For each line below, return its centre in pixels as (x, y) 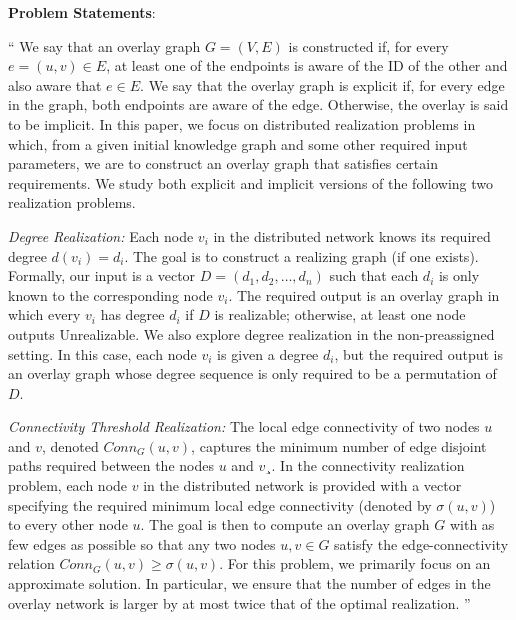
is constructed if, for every (368, 45)
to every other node (68, 524)
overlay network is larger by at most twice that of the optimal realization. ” (239, 602)
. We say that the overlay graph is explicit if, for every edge (322, 84)
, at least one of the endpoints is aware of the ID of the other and (307, 65)
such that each (374, 275)
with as (472, 524)
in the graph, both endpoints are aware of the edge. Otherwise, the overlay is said (258, 104)
